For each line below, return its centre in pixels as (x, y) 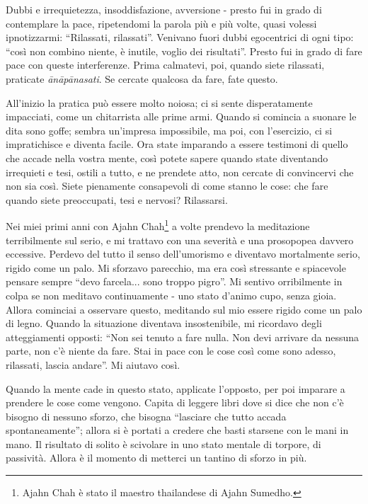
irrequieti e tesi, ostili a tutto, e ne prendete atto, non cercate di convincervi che (180, 172)
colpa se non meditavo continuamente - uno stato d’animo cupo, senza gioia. (171, 295)
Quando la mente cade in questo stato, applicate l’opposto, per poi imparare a (176, 388)
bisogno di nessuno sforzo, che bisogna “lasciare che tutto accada (146, 416)
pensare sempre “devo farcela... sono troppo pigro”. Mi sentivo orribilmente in (174, 281)
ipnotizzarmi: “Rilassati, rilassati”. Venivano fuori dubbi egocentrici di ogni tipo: (180, 37)
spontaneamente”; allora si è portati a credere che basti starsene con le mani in (177, 430)
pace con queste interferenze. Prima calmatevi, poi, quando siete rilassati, (165, 65)
